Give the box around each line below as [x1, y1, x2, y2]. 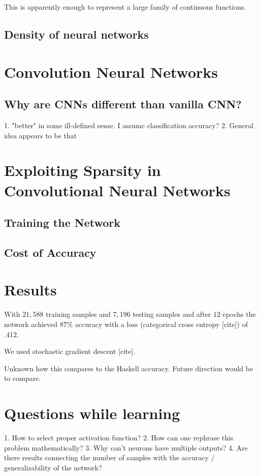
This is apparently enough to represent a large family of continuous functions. [4, 2, 246, 12]
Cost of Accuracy [4, 244, 96, 260]
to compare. [4, 373, 41, 383]
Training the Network [4, 215, 120, 230]
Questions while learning [4, 403, 180, 424]
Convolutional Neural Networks [4, 180, 231, 200]
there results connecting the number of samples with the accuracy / [4, 452, 215, 463]
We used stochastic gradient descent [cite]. [4, 346, 136, 356]
